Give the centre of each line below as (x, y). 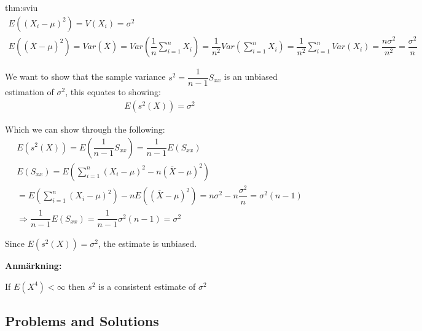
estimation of (29, 92)
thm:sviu (21, 7)
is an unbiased (251, 76)
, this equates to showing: (113, 92)
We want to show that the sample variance (85, 76)
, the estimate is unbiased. (148, 243)
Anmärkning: (33, 266)
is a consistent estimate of (147, 286)
